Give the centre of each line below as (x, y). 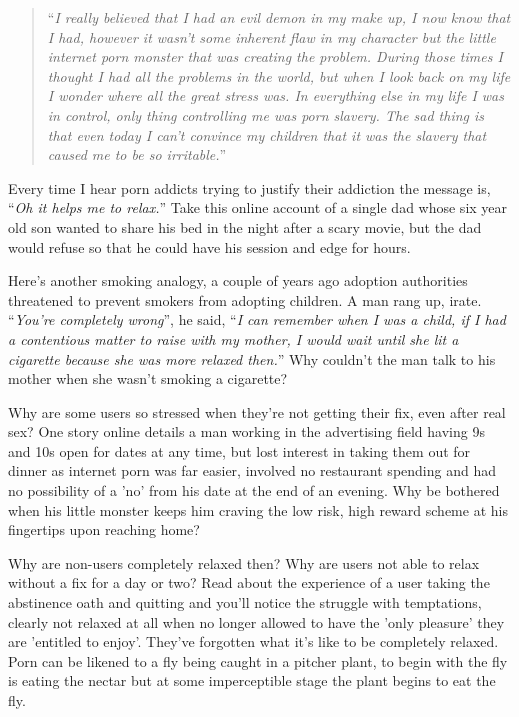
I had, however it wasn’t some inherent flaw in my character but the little (271, 36)
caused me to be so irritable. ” (137, 154)
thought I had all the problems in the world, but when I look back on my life (279, 75)
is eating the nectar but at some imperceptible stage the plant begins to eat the (252, 680)
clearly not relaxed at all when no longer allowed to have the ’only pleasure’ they (256, 621)
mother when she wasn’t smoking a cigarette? (148, 378)
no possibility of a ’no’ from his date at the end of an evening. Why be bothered (254, 490)
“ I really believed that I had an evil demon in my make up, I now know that (279, 17)
